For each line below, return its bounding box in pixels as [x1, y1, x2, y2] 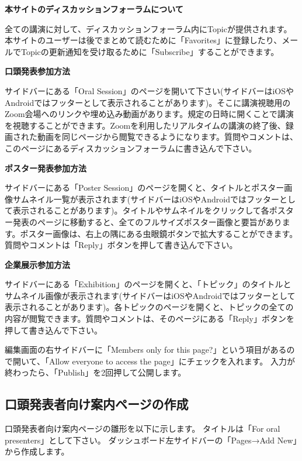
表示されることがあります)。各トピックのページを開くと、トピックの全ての [5, 301, 294, 313]
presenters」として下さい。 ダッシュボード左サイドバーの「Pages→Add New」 [5, 434, 297, 446]
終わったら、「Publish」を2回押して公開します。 [5, 366, 186, 379]
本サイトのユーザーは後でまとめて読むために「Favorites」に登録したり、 [5, 34, 282, 46]
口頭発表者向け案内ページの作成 [5, 395, 189, 413]
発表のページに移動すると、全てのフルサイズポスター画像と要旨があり [12, 215, 282, 228]
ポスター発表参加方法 [5, 161, 86, 174]
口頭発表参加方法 [5, 65, 70, 77]
